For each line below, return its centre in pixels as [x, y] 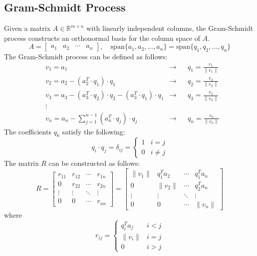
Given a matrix [27, 28]
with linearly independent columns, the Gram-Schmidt [170, 28]
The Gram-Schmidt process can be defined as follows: [86, 57]
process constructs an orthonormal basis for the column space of [102, 38]
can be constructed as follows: [94, 163]
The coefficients [28, 131]
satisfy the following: [94, 131]
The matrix [21, 163]
